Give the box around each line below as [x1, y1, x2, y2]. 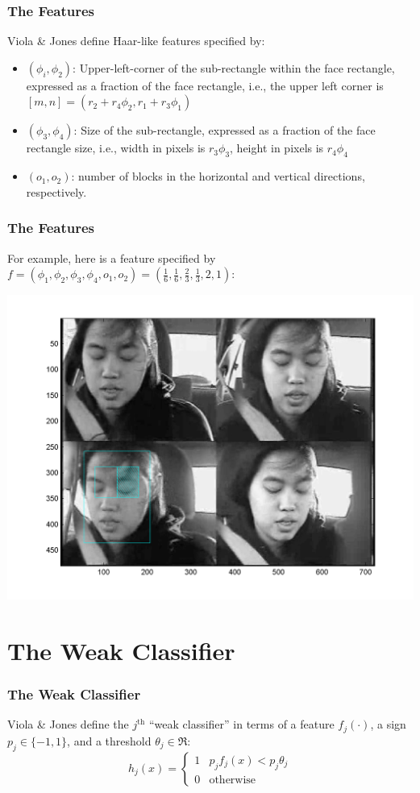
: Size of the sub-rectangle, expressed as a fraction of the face [73, 122, 376, 139]
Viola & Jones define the [7, 716, 129, 733]
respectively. [26, 183, 87, 200]
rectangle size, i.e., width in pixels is [26, 139, 206, 156]
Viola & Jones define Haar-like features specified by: [7, 32, 265, 49]
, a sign [370, 716, 406, 733]
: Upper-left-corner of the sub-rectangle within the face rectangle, [73, 59, 395, 76]
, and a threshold [67, 732, 152, 749]
